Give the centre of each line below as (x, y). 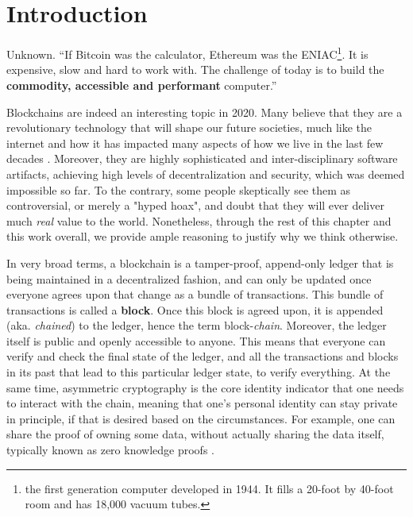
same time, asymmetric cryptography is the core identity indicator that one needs (205, 387)
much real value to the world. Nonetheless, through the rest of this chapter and (199, 220)
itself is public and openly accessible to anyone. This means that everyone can (196, 340)
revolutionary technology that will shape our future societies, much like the (189, 127)
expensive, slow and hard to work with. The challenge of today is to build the (195, 69)
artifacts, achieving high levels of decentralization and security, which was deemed (206, 174)
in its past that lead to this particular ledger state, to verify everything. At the (199, 372)
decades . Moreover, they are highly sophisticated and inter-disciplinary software (202, 158)
